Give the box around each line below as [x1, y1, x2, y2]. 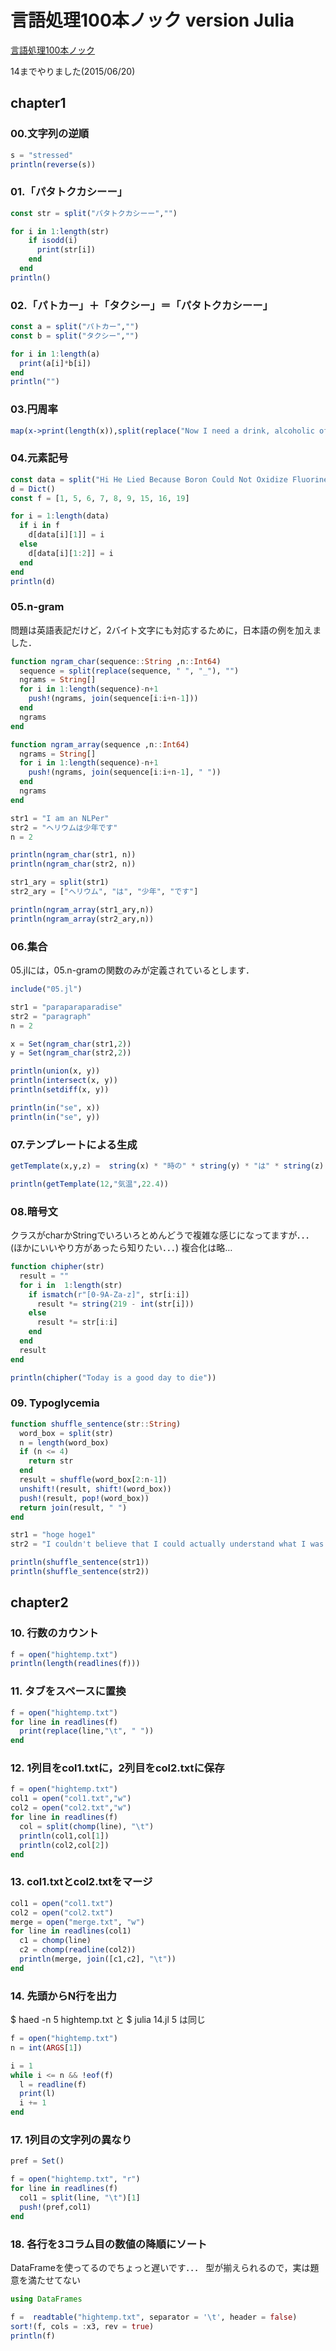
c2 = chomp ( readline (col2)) [19, 1945, 137, 1955]
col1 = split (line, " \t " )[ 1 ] [19, 2192, 141, 2203]
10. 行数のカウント [10, 1626, 99, 1640]
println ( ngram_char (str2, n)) [10, 859, 137, 870]
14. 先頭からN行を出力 [10, 1989, 117, 2003]
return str [28, 1456, 74, 1466]
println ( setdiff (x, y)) [10, 1085, 110, 1095]
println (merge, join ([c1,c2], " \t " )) [19, 1954, 177, 1964]
